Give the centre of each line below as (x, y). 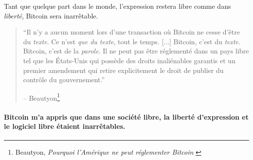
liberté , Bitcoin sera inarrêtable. (51, 15)
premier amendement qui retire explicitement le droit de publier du (123, 70)
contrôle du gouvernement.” (64, 80)
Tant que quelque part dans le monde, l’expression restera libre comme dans (117, 6)
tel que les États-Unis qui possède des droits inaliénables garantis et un (129, 60)
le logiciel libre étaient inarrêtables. (65, 126)
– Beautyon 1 (42, 97)
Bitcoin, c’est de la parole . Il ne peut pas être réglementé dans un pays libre (136, 51)
